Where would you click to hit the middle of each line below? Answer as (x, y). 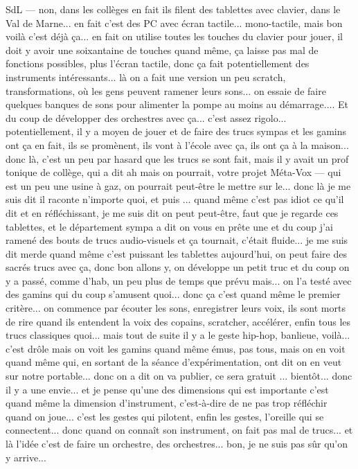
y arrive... (26, 457)
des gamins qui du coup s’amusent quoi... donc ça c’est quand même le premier (173, 294)
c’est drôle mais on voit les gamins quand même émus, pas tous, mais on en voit (176, 348)
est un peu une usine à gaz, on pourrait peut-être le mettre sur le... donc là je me (178, 185)
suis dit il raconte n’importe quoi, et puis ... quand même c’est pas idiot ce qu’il (175, 199)
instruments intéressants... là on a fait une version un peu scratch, (146, 77)
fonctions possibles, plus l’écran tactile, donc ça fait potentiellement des (158, 63)
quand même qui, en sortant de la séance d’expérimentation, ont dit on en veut (174, 362)
